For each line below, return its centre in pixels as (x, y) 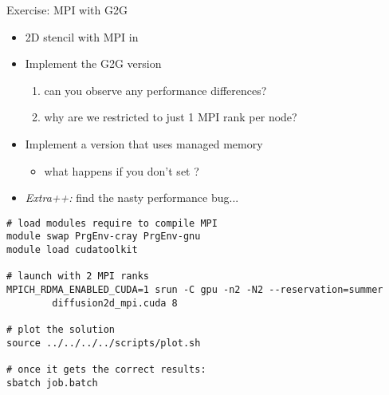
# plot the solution (61, 330)
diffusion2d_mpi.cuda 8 (115, 303)
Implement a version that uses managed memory (144, 143)
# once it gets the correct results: (106, 369)
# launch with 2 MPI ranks (78, 276)
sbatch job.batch (52, 383)
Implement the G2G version (93, 63)
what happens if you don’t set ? (122, 170)
